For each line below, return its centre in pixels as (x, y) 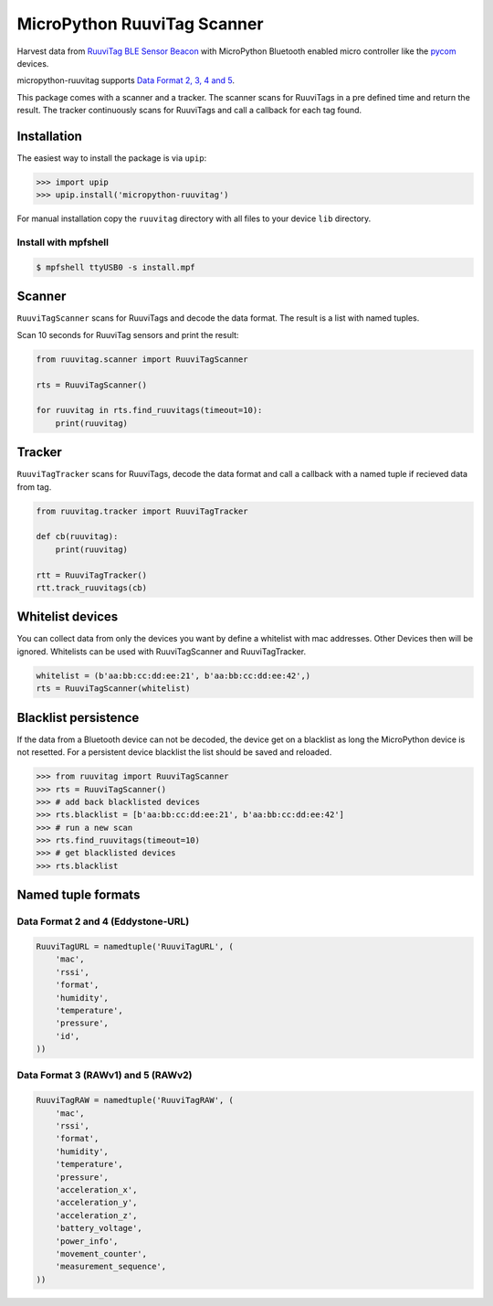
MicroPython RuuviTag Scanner (140, 24)
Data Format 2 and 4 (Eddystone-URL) (103, 921)
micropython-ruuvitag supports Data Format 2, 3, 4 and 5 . (126, 80)
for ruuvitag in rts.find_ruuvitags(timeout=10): (149, 410)
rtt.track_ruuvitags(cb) (92, 588)
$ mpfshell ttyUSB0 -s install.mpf (115, 267)
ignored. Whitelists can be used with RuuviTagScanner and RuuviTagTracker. (161, 651)
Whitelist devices (68, 617)
